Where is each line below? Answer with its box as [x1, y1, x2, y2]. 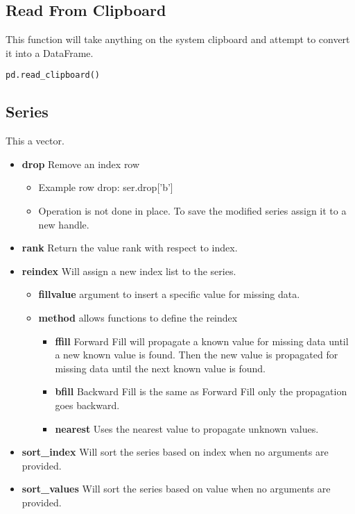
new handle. [38, 217, 89, 231]
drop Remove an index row [21, 156, 140, 171]
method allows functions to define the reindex [38, 310, 238, 324]
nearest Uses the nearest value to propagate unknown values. [55, 421, 319, 436]
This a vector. [6, 133, 64, 148]
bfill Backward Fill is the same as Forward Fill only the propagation [55, 384, 347, 399]
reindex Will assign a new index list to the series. [21, 263, 236, 278]
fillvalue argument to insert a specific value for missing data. [38, 287, 300, 301]
